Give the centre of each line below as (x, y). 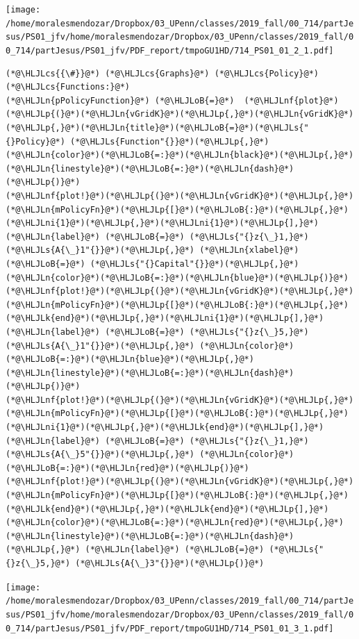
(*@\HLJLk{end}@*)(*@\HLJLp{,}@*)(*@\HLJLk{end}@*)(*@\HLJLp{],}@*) (167, 509)
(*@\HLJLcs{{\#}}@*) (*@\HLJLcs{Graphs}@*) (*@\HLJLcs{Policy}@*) (162, 73)
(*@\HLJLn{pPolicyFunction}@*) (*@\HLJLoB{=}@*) (120, 100)
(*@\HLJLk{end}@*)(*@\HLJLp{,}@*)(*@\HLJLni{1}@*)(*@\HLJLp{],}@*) (165, 318)
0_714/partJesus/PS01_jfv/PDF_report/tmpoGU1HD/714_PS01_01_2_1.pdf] (170, 50)
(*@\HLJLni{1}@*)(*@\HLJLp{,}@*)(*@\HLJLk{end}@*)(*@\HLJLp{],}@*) (165, 428)
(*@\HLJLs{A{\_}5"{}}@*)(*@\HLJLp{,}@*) (100, 455)
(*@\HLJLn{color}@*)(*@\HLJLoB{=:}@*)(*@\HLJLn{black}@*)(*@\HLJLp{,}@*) (180, 155)
